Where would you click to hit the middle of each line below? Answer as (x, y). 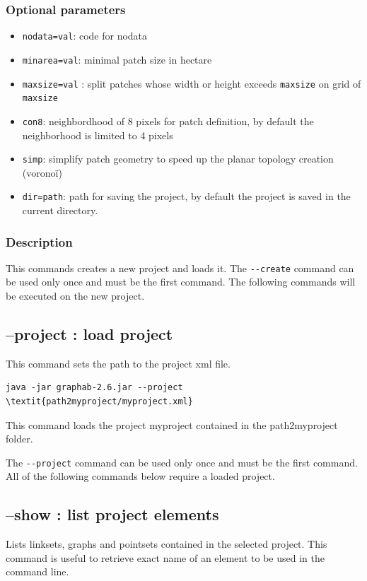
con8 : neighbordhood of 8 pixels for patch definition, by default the (168, 121)
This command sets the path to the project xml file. (118, 363)
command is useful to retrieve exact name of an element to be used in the (165, 557)
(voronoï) (42, 172)
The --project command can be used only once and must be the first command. (182, 462)
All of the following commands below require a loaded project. (140, 476)
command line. (37, 571)
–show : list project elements (112, 514)
